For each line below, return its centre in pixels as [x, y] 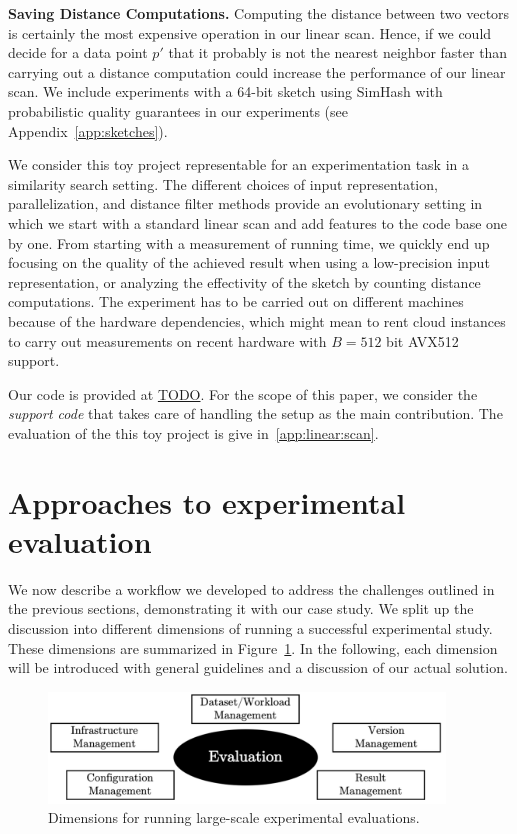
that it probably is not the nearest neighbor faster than [338, 52]
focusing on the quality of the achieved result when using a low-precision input [249, 262]
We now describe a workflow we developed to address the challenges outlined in [251, 588]
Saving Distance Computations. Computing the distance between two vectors [259, 13]
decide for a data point [78, 52]
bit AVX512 [422, 340]
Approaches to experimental [207, 501]
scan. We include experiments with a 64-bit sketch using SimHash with [225, 91]
